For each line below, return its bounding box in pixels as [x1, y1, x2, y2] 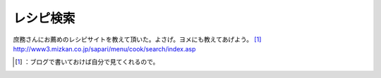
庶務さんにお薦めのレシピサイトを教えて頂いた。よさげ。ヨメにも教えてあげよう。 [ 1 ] [13, 35, 262, 44]
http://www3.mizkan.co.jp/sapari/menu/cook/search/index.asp [13, 44, 196, 53]
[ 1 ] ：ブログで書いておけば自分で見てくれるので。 [15, 58, 159, 66]
